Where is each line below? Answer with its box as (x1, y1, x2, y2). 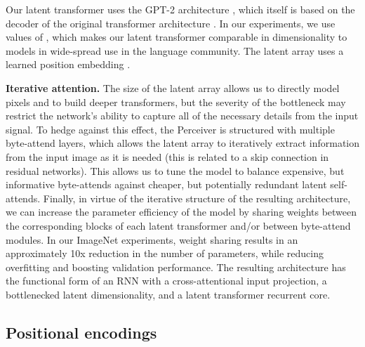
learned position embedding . (6, 57, 131, 72)
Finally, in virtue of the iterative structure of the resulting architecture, (43, 190, 351, 205)
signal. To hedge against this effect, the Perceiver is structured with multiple (6, 122, 335, 136)
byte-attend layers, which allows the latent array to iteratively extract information (6, 136, 359, 150)
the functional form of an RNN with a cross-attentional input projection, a (6, 273, 327, 288)
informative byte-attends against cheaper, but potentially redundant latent (6, 177, 327, 192)
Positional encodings (6, 321, 157, 343)
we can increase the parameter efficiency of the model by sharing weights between (6, 204, 357, 219)
